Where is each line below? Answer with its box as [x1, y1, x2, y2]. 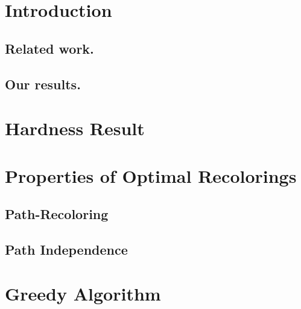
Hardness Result [5, 116, 145, 141]
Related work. [5, 39, 94, 57]
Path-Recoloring [5, 205, 109, 223]
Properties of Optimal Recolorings [5, 163, 297, 188]
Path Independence [5, 240, 128, 258]
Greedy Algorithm [5, 281, 161, 306]
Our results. [5, 74, 81, 93]
